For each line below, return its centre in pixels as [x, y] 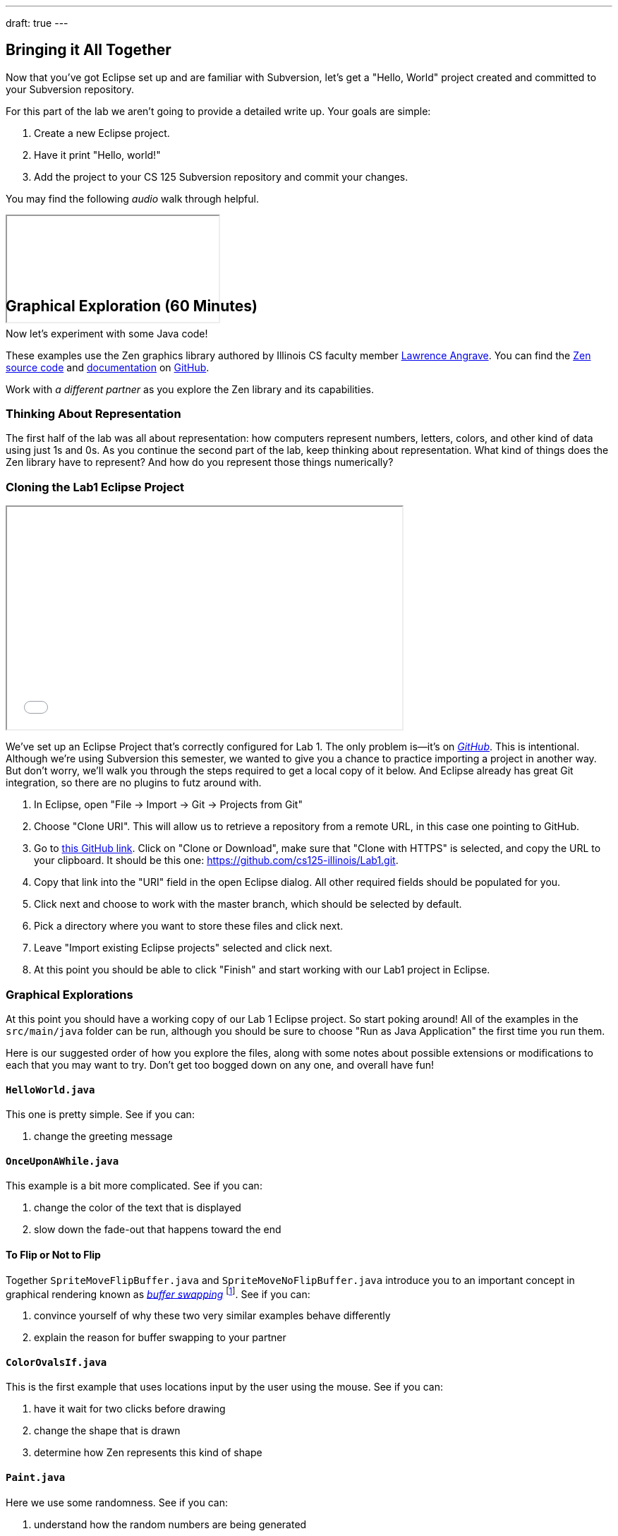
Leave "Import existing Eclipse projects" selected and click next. [183, 948]
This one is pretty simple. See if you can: [100, 1115]
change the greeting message [103, 1136]
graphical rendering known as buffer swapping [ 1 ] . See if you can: [158, 1293]
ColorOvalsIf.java [56, 1362]
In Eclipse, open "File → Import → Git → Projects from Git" [168, 805]
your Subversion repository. [70, 89]
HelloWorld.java [50, 1090]
